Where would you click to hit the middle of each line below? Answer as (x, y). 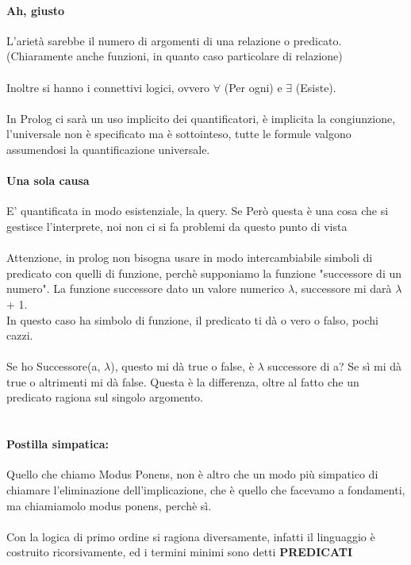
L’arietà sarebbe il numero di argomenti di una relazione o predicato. (174, 40)
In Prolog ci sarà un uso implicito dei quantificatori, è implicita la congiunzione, (201, 118)
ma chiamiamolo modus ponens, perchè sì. (109, 505)
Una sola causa (48, 181)
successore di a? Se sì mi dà (335, 366)
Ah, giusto (36, 10)
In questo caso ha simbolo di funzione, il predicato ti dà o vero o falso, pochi (192, 319)
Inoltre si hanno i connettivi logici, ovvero (108, 87)
